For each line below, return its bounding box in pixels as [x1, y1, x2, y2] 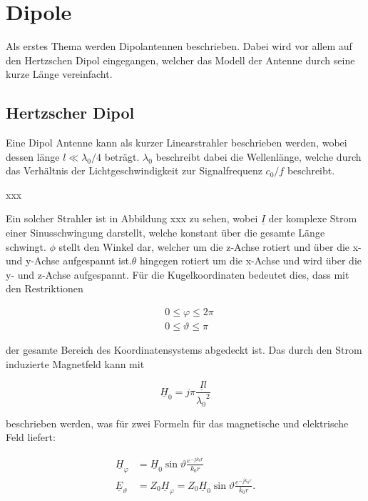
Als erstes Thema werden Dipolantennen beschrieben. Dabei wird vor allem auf [6, 39, 352, 54]
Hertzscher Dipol [6, 101, 135, 124]
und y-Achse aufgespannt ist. [6, 253, 132, 268]
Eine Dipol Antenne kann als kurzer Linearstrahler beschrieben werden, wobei [6, 135, 347, 150]
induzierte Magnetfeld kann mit [6, 356, 145, 371]
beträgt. [104, 149, 140, 164]
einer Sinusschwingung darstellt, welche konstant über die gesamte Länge [6, 225, 325, 240]
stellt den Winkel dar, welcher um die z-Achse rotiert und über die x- [58, 239, 362, 254]
